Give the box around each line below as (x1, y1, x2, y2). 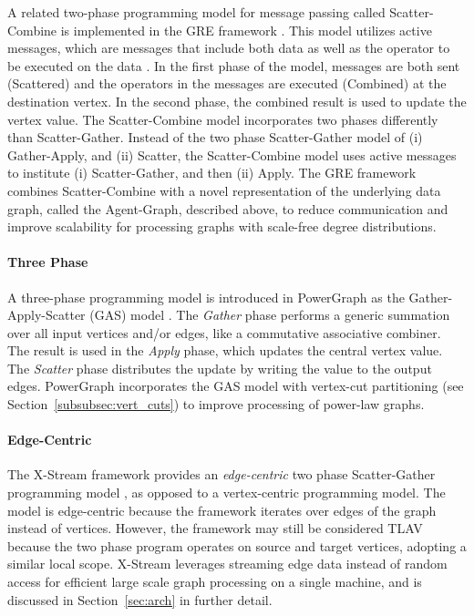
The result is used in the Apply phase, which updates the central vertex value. (7, 341, 443, 360)
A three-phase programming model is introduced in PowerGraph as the (7, 287, 405, 306)
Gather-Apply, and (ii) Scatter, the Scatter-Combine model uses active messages (7, 145, 457, 164)
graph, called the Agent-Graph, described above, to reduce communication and (7, 199, 448, 218)
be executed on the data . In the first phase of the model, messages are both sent (7, 56, 460, 75)
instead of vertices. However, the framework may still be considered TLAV (7, 518, 423, 538)
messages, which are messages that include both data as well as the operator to (7, 38, 450, 57)
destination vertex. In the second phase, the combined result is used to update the (7, 91, 467, 110)
